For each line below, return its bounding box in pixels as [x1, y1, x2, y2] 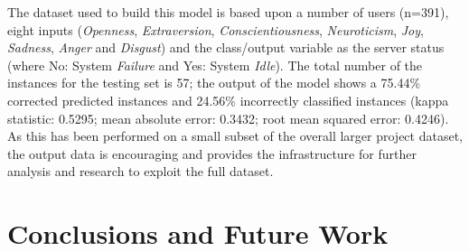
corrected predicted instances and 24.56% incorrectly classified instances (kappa [7, 90, 449, 109]
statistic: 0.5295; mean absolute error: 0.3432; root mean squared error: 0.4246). [7, 108, 449, 127]
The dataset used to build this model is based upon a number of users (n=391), [7, 3, 449, 21]
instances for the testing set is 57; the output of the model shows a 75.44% [7, 73, 421, 92]
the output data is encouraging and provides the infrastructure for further [7, 144, 417, 163]
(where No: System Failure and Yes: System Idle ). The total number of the [7, 55, 423, 74]
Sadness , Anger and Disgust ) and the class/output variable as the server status [7, 38, 445, 57]
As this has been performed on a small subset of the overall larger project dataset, [7, 126, 463, 145]
